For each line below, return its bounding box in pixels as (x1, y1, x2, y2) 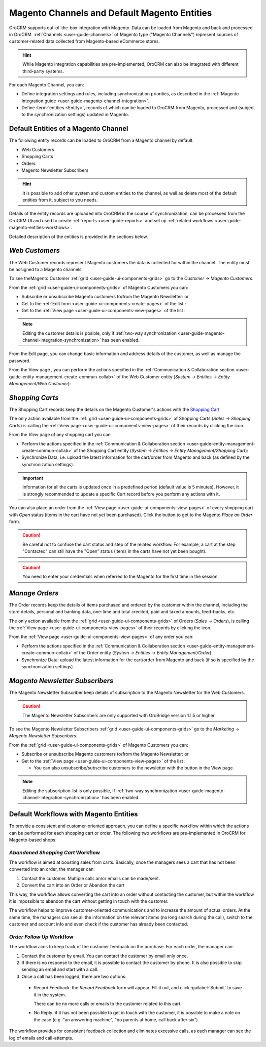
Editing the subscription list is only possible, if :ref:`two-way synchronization (22, 788, 177, 794)
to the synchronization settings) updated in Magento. (21, 112, 129, 118)
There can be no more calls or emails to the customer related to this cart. (33, 1001, 182, 1007)
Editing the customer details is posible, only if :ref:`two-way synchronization (22, 330, 177, 336)
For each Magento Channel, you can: (9, 81, 84, 87)
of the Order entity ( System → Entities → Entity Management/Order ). (73, 650, 213, 656)
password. (9, 358, 31, 363)
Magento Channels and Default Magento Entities (9, 7, 212, 18)
